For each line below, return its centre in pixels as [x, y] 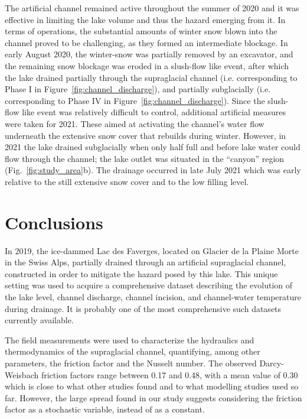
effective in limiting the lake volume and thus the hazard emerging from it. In [145, 19]
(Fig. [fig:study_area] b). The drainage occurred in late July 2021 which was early [153, 170]
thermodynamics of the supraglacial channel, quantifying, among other [133, 351]
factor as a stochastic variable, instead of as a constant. [105, 409]
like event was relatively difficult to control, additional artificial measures [154, 112]
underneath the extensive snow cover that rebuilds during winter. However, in [146, 135]
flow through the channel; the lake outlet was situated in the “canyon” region [145, 158]
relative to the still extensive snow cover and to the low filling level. [127, 181]
